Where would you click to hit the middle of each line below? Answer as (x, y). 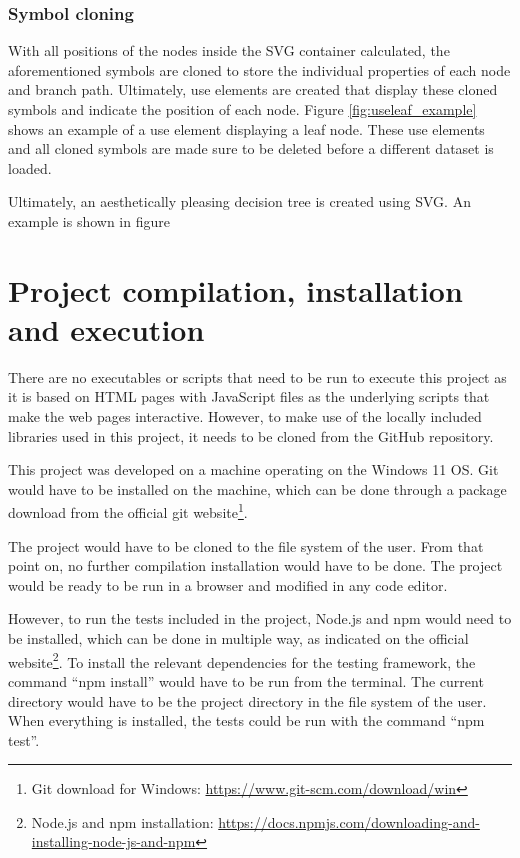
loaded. (30, 167)
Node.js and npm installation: (122, 821)
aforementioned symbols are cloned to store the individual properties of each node (259, 69)
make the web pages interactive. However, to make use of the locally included (245, 416)
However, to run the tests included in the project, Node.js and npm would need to (260, 618)
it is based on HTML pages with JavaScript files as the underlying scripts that (249, 396)
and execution (106, 328)
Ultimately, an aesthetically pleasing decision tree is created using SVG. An (239, 201)
